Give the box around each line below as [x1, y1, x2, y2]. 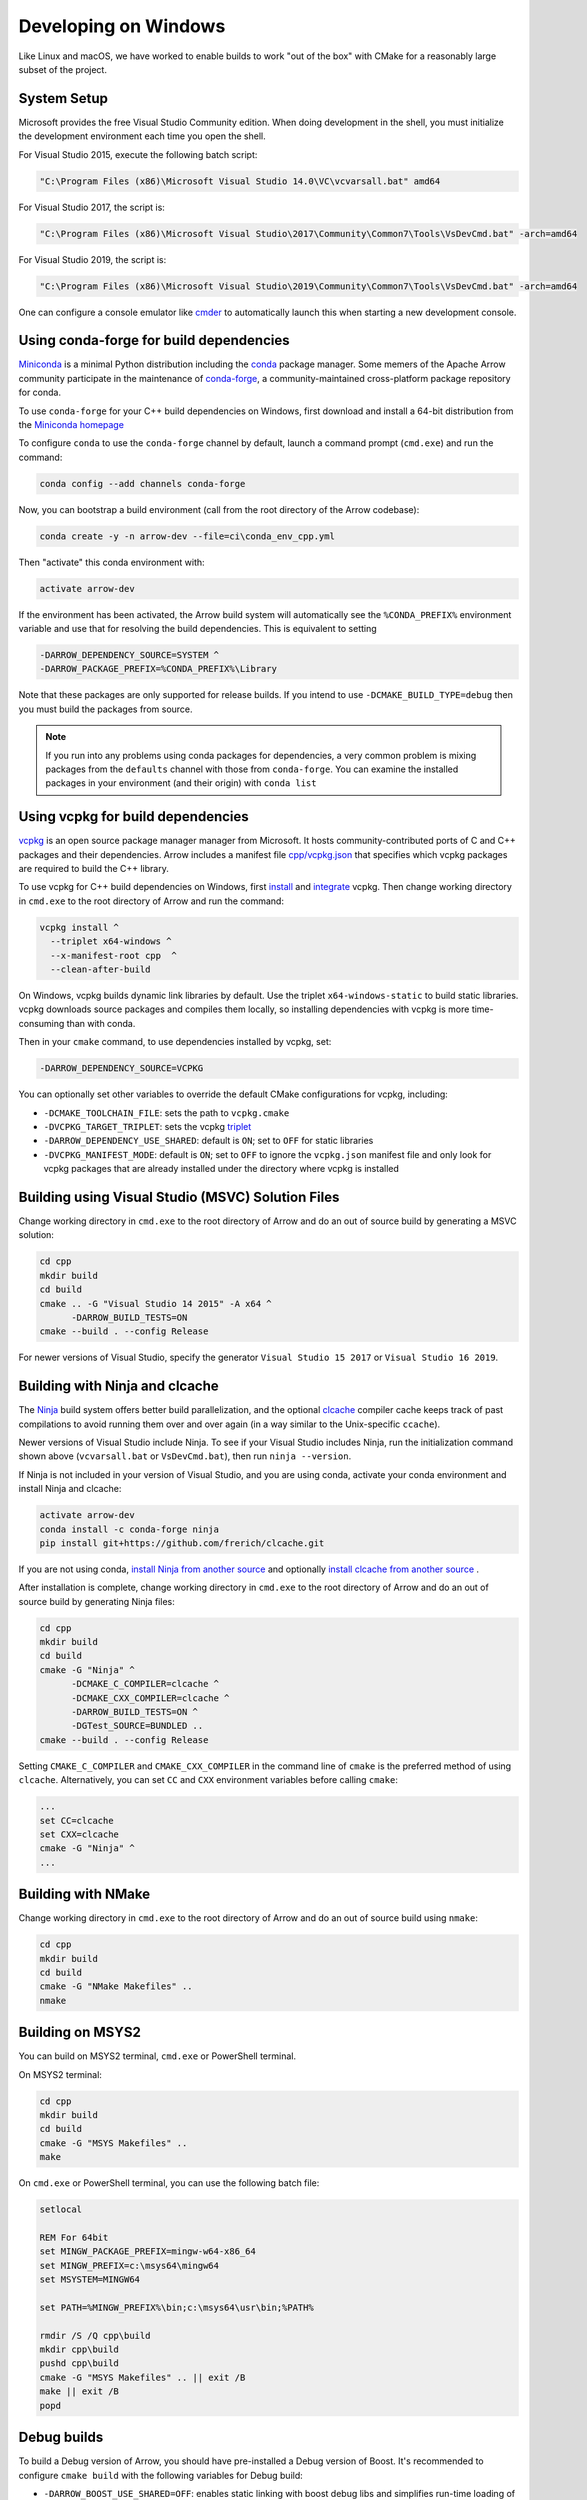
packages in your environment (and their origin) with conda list [45, 777, 317, 789]
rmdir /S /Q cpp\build [39, 2330, 151, 2341]
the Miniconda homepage [18, 419, 125, 430]
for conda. [18, 386, 62, 399]
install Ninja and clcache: [18, 1483, 122, 1495]
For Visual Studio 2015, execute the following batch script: [18, 148, 258, 160]
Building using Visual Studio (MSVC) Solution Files [18, 1188, 340, 1205]
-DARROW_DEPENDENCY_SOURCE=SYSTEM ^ [39, 650, 220, 661]
